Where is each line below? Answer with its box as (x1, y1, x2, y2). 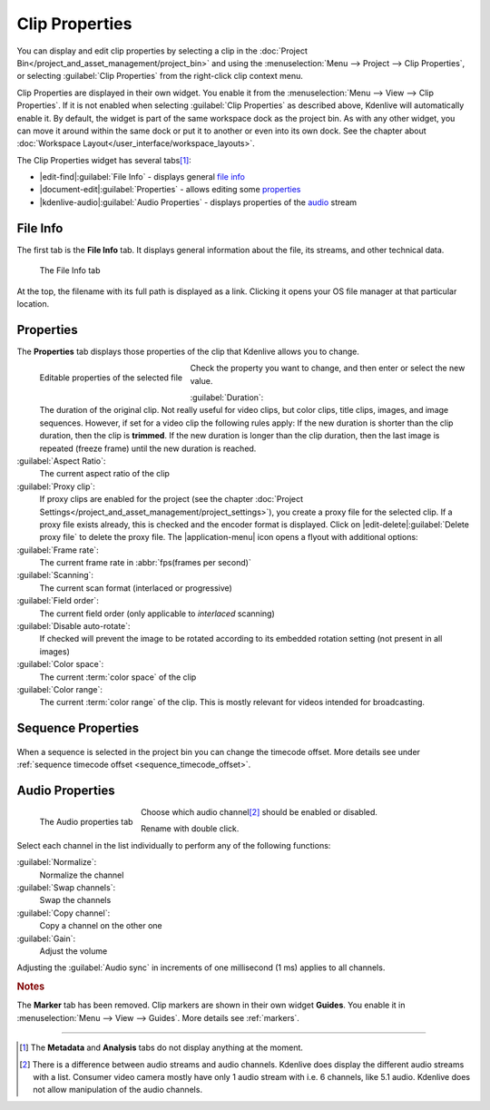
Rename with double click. (141, 823, 240, 834)
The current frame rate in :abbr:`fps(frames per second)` (39, 557, 251, 568)
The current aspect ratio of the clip (39, 468, 170, 479)
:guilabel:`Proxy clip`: (16, 481, 95, 492)
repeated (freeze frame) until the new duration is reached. (39, 443, 257, 454)
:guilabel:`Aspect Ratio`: (16, 455, 106, 467)
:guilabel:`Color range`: (16, 683, 103, 694)
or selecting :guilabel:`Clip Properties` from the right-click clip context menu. (16, 71, 304, 82)
